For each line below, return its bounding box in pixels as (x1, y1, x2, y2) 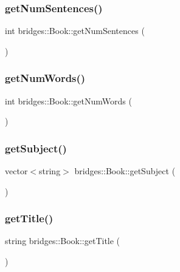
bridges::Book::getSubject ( (74, 165, 176, 177)
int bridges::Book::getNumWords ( (5, 94, 132, 107)
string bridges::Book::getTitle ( (5, 234, 120, 247)
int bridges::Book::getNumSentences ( (5, 24, 145, 37)
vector (5, 165, 28, 177)
